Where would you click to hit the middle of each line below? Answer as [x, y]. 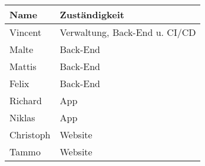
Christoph [30, 135]
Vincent [26, 32]
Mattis [23, 66]
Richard [26, 100]
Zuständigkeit [92, 14]
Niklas [22, 117]
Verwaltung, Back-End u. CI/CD [128, 32]
